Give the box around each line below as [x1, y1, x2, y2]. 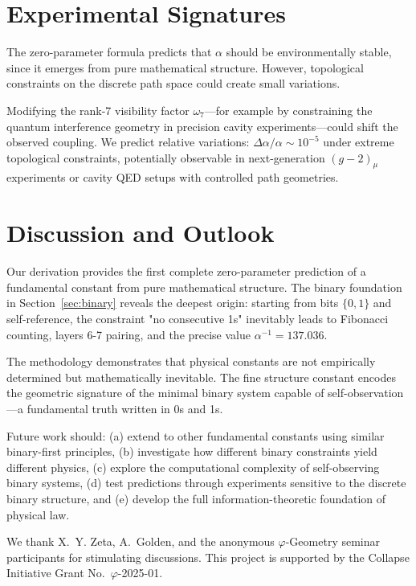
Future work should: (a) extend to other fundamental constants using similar [6, 427, 385, 444]
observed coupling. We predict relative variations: [6, 133, 250, 150]
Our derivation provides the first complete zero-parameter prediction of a [6, 263, 366, 280]
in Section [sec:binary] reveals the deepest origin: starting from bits [6, 294, 339, 311]
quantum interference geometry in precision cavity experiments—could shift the [6, 117, 398, 134]
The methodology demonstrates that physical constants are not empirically [6, 353, 376, 370]
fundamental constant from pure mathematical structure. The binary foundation [6, 278, 402, 295]
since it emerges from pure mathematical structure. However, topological [6, 59, 364, 76]
